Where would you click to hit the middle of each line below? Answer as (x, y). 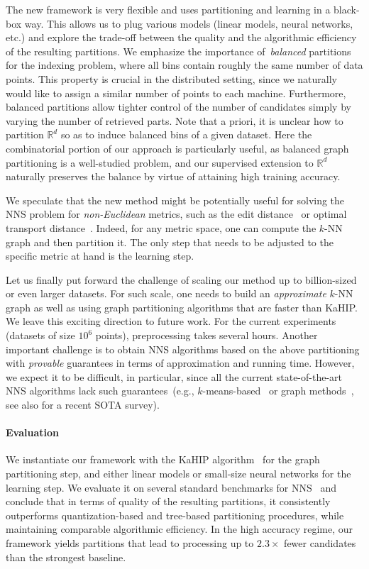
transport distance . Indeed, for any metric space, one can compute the (161, 227)
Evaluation (32, 432)
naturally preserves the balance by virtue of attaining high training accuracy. (173, 176)
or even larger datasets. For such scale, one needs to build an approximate (166, 293)
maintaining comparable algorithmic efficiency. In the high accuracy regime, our (180, 529)
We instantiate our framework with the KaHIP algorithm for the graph (163, 459)
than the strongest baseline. (66, 557)
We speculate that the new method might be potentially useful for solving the (175, 200)
